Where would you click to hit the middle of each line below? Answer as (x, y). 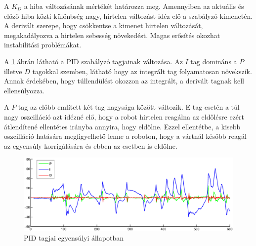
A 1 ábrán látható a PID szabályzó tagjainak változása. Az (93, 61)
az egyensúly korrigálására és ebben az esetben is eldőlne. (91, 145)
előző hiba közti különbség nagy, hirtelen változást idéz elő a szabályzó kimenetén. (128, 16)
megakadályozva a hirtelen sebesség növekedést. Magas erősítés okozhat (112, 35)
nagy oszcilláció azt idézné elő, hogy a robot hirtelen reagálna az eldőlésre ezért (124, 116)
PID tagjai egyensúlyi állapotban (74, 238)
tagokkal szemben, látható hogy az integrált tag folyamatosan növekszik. (142, 71)
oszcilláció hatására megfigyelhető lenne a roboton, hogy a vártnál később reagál (125, 136)
